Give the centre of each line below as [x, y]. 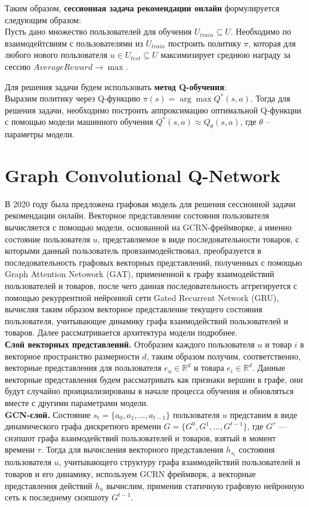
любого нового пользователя [56, 55]
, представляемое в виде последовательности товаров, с [198, 239]
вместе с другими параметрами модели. [77, 402]
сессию [18, 66]
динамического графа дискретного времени [83, 426]
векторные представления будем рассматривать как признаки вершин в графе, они [154, 379]
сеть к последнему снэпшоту [57, 497]
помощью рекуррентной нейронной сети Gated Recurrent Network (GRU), [142, 297]
